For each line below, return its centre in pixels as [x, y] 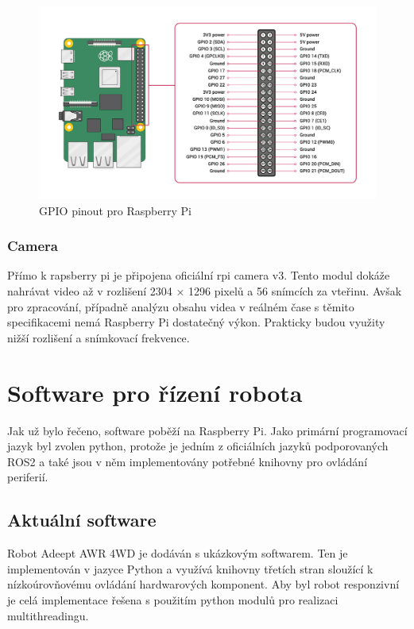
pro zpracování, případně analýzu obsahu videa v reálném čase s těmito [181, 306]
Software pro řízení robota [155, 392]
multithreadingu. [48, 615]
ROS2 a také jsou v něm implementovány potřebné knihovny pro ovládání [188, 461]
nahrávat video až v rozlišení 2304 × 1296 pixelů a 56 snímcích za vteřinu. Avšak [205, 291]
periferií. [28, 477]
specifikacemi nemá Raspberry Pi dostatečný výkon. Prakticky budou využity [196, 322]
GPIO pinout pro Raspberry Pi [115, 210]
